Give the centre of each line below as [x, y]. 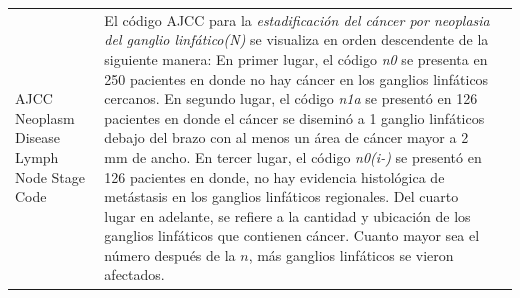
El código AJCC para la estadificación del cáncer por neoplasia [297, 19]
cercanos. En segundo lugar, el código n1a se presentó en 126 [291, 98]
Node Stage [50, 176]
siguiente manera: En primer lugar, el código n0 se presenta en [296, 58]
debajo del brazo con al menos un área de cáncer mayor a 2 [286, 137]
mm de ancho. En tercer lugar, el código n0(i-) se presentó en [293, 156]
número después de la [170, 254]
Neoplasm [45, 117]
